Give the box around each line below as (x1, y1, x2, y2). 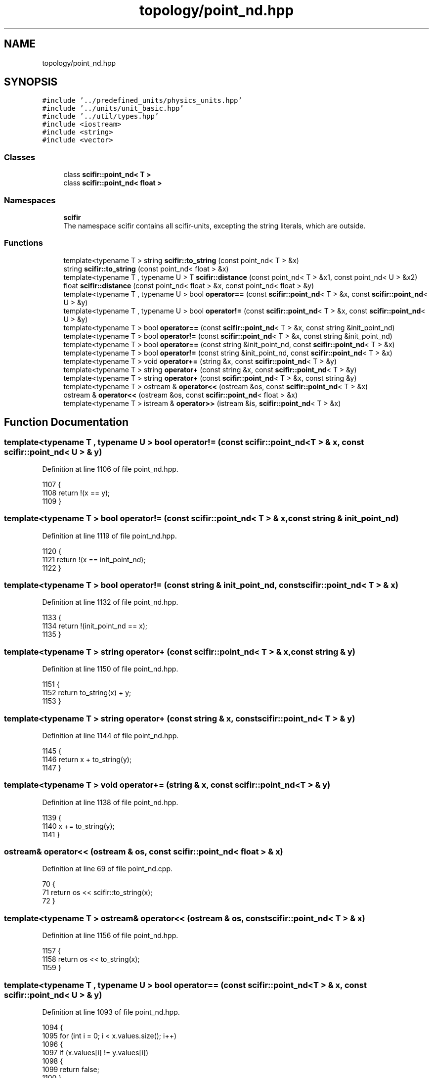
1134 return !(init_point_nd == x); (42, 622, 148, 630)
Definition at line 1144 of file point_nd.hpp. (42, 731, 179, 740)
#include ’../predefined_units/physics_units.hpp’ (42, 96, 242, 105)
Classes (4, 152, 36, 162)
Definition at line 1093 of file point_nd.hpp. (42, 1007, 180, 1016)
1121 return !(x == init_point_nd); (42, 555, 146, 564)
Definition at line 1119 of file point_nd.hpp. (42, 531, 177, 540)
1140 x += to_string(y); (42, 821, 115, 830)
